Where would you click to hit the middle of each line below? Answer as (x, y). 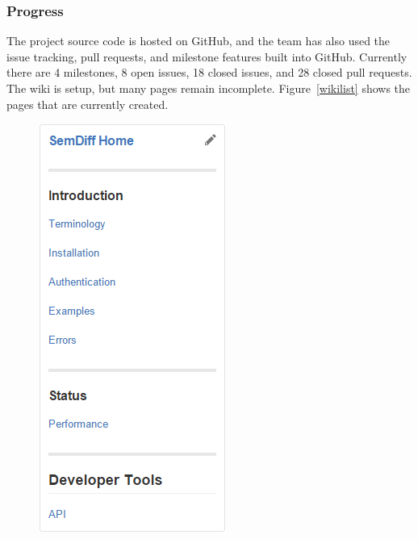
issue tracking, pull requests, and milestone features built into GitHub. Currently (207, 56)
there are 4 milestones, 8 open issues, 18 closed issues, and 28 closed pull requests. (209, 72)
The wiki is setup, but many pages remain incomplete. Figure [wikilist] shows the (209, 88)
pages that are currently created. (88, 104)
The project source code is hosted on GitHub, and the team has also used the (199, 41)
